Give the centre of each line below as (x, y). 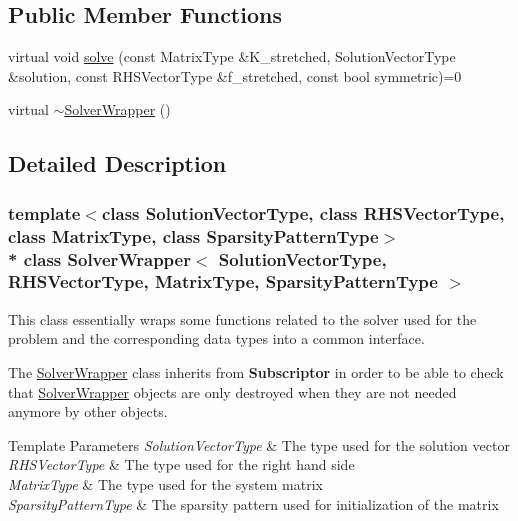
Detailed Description (117, 163)
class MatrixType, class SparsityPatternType (193, 235)
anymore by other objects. (88, 411)
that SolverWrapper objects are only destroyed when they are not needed (232, 391)
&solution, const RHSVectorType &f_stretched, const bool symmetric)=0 (235, 75)
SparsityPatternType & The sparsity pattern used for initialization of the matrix (253, 503)
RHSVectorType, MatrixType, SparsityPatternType (223, 281)
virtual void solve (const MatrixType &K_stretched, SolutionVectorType (232, 56)
